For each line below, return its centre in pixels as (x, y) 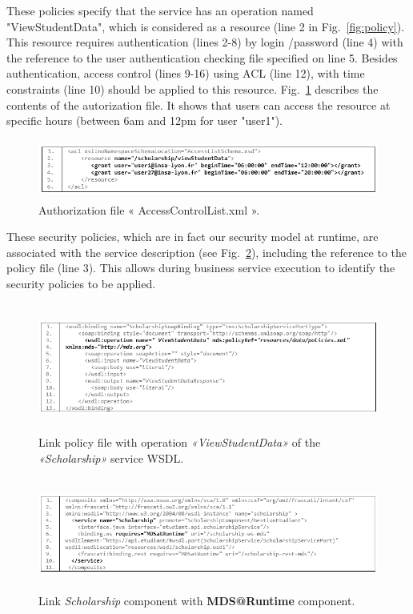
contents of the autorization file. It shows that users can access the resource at (198, 104)
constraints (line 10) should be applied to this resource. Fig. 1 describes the (192, 88)
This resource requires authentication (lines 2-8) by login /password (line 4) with (205, 42)
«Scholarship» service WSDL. (111, 457)
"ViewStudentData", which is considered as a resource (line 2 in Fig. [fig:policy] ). (206, 26)
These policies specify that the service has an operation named (160, 10)
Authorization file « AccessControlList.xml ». (149, 209)
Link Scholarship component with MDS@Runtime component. (197, 600)
